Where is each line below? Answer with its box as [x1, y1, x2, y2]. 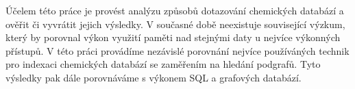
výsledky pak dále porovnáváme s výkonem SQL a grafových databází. [5, 70, 302, 84]
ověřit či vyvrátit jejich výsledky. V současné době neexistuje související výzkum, [5, 16, 345, 31]
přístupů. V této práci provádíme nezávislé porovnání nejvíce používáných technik [5, 43, 350, 58]
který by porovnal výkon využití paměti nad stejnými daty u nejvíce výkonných [5, 30, 341, 44]
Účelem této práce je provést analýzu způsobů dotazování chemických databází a [5, 3, 344, 17]
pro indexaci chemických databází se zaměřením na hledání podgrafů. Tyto [5, 57, 321, 71]
